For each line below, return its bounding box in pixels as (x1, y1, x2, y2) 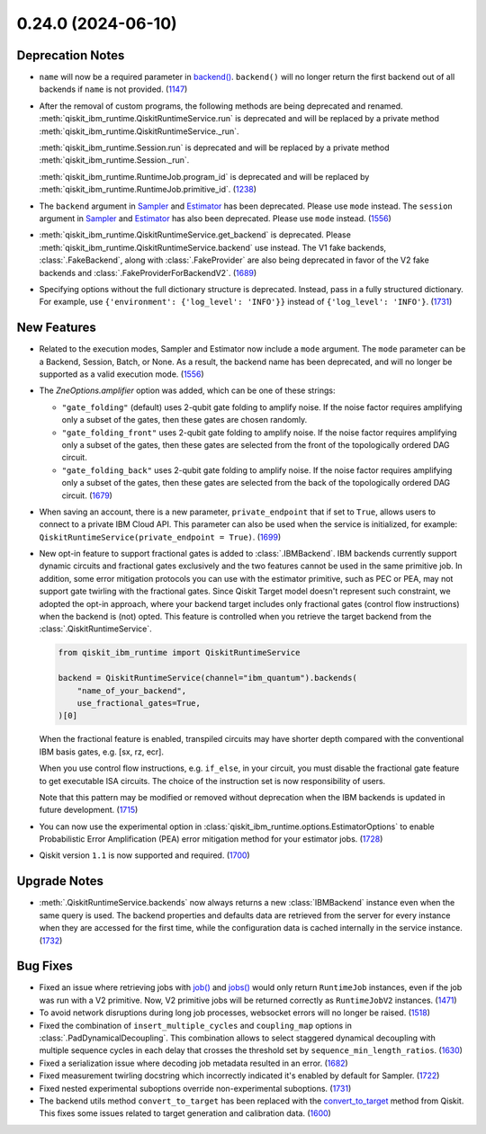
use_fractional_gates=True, (76, 698, 202, 708)
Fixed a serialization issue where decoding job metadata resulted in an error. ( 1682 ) (39, 1058, 348, 1068)
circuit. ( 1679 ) (61, 490, 112, 501)
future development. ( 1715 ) (39, 805, 139, 816)
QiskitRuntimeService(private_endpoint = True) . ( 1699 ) (39, 531, 282, 542)
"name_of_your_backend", (76, 685, 187, 696)
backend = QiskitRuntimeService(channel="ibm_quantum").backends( (58, 673, 357, 683)
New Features (16, 320, 96, 335)
